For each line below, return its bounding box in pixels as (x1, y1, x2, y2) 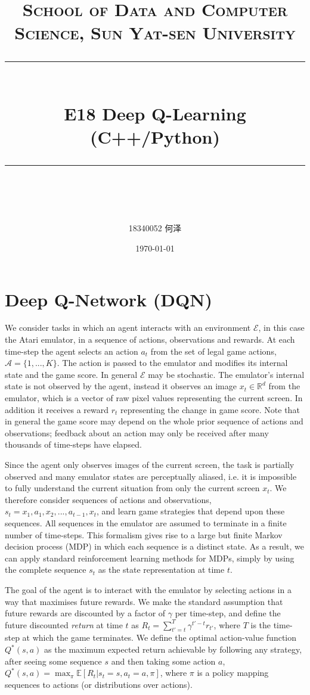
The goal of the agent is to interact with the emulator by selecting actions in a (5, 583, 292, 595)
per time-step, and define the (175, 607, 281, 619)
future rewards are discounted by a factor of (5, 607, 166, 619)
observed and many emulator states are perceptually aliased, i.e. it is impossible (5, 470, 297, 482)
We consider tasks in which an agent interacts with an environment (5, 321, 251, 334)
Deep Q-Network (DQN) (5, 287, 212, 311)
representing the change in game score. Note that (120, 403, 300, 415)
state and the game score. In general (5, 368, 138, 380)
